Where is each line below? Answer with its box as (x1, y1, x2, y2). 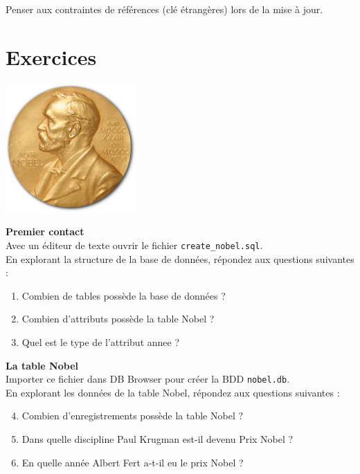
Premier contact (6, 224, 84, 239)
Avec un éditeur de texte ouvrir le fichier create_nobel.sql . (6, 237, 263, 252)
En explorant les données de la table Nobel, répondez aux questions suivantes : (6, 385, 340, 399)
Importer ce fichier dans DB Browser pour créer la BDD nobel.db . (6, 372, 290, 386)
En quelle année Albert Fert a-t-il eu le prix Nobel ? (21, 455, 244, 469)
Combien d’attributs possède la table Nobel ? (21, 311, 215, 326)
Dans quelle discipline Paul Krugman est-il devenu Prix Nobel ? (21, 432, 294, 446)
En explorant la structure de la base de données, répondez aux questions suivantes (6, 251, 354, 266)
